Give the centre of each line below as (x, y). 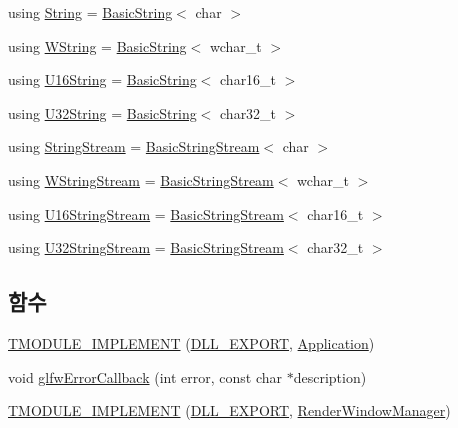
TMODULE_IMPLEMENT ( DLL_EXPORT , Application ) (191, 342)
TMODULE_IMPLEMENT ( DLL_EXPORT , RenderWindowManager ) (229, 410)
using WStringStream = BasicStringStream (141, 179)
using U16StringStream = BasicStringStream (146, 213)
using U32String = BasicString (102, 112)
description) (330, 376)
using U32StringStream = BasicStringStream (146, 247)
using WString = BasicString (97, 45)
